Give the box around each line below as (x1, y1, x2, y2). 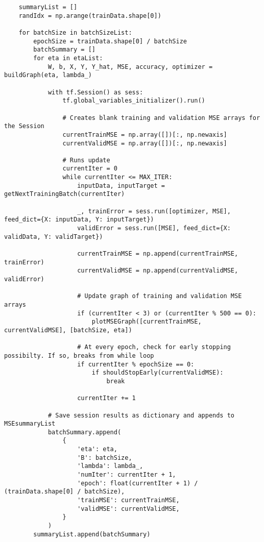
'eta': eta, (77, 446, 117, 453)
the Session (4, 122, 44, 130)
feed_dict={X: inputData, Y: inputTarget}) (4, 216, 154, 224)
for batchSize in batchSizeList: (18, 29, 132, 36)
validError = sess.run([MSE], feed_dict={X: (77, 225, 231, 232)
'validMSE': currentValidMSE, (77, 505, 180, 512)
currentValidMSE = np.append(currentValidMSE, (77, 267, 238, 275)
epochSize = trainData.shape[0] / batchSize (33, 37, 187, 45)
